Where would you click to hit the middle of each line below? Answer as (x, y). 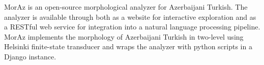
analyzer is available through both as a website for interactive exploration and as (130, 17)
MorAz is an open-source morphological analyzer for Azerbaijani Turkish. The (126, 7)
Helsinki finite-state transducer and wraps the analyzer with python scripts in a (128, 46)
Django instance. (30, 56)
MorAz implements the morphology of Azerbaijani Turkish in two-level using (124, 36)
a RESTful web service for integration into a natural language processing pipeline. (132, 27)
